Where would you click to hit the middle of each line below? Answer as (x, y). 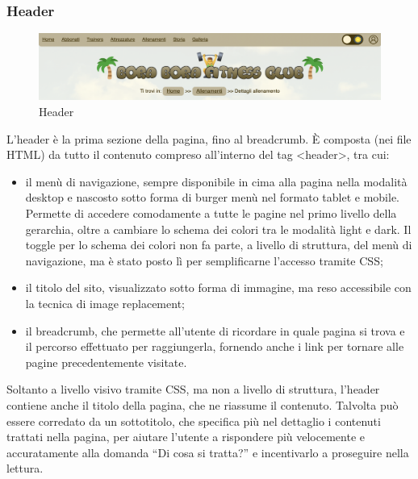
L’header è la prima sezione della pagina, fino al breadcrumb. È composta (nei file (209, 138)
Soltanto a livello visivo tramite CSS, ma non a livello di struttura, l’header (193, 389)
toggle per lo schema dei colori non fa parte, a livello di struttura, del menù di (219, 245)
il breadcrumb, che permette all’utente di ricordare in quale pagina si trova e (215, 330)
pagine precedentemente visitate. (106, 362)
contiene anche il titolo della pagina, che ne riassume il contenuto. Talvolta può (203, 404)
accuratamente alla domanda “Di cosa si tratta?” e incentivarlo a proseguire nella (208, 452)
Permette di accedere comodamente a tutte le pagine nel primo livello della (211, 213)
